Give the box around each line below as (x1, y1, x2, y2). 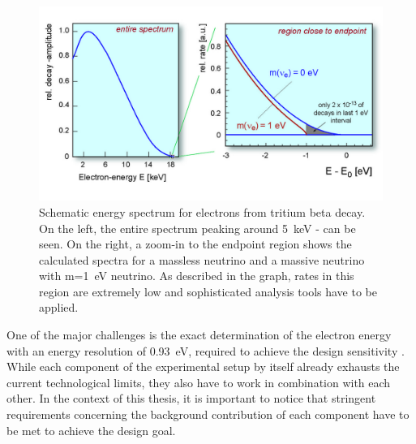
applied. (39, 299, 79, 316)
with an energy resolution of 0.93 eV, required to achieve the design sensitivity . (6, 342, 405, 359)
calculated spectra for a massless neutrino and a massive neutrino (39, 251, 365, 268)
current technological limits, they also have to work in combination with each (6, 373, 391, 390)
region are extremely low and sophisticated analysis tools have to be (39, 282, 377, 300)
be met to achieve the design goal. (6, 421, 176, 438)
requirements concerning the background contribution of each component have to (6, 406, 410, 423)
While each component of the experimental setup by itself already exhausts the (6, 358, 400, 375)
